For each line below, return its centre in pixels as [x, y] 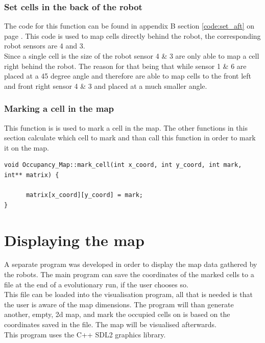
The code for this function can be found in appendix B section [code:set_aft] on [129, 26]
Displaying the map [74, 240]
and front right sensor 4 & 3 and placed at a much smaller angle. [106, 85]
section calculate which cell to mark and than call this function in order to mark [130, 138]
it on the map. [27, 147]
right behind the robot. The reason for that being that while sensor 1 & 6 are [125, 66]
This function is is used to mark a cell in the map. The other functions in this [126, 127]
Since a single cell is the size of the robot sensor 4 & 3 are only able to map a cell [132, 56]
